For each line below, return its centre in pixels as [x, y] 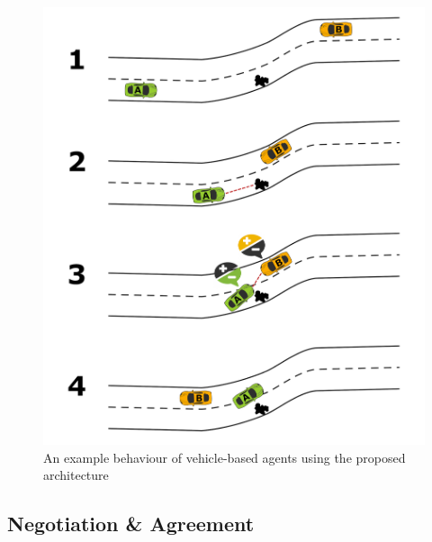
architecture [76, 475]
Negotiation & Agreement [131, 524]
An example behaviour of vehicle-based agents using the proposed [225, 457]
